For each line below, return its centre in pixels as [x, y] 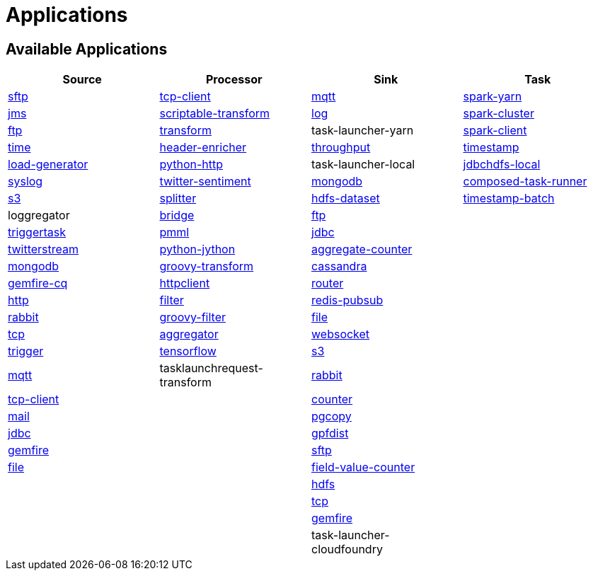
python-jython [197, 249]
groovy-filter [192, 317]
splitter [178, 198]
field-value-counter [363, 467]
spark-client [495, 131]
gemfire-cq [38, 283]
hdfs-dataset [346, 198]
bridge [177, 215]
